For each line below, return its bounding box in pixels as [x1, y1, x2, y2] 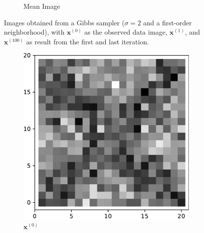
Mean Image [23, 1, 60, 11]
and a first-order [143, 17, 192, 27]
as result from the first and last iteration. [26, 36, 149, 46]
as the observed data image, [84, 27, 167, 37]
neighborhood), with [4, 27, 65, 37]
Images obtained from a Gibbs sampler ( [4, 17, 125, 27]
